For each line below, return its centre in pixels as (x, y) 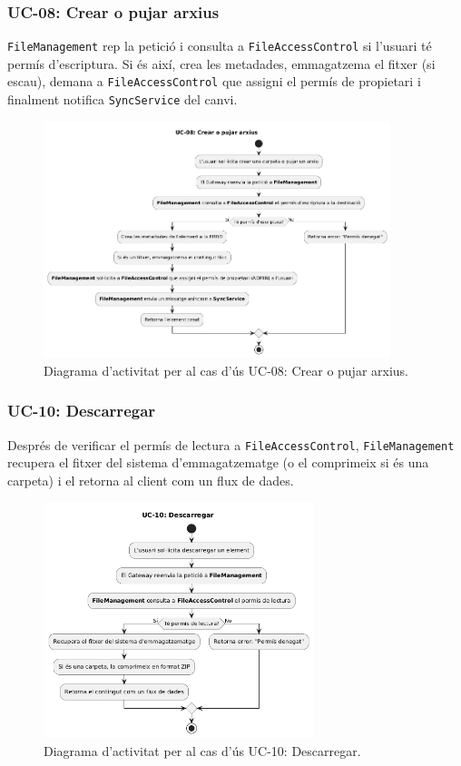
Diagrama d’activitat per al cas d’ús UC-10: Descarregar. (202, 750)
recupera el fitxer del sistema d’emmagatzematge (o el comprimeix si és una (218, 462)
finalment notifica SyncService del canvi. (123, 99)
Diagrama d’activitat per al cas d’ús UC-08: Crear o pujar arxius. (226, 370)
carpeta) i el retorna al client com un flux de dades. (151, 480)
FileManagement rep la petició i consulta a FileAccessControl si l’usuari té (220, 46)
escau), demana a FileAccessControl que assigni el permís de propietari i (214, 81)
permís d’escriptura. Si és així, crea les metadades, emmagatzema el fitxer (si (221, 63)
